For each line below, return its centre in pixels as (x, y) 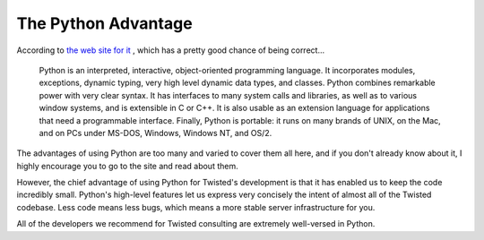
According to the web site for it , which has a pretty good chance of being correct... (171, 50)
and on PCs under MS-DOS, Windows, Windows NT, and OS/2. (156, 133)
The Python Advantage (104, 23)
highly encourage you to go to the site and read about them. (127, 166)
